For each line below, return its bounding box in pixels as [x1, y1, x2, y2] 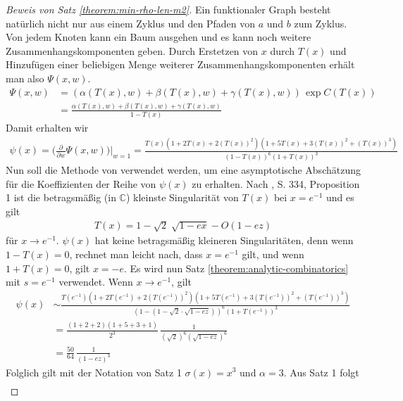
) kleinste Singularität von [125, 190, 239, 205]
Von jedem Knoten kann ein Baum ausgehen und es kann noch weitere [6, 30, 311, 44]
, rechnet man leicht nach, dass [69, 246, 203, 261]
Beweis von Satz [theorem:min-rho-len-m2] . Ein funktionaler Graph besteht [6, 2, 331, 16]
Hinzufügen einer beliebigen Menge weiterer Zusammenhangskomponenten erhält [6, 57, 355, 72]
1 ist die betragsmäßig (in [6, 190, 116, 205]
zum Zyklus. [294, 15, 347, 30]
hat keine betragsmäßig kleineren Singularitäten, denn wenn [94, 233, 354, 248]
